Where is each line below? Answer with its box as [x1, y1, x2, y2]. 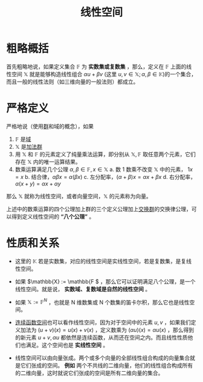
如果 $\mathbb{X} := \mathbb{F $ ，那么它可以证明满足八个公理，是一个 [14, 277, 196, 285]
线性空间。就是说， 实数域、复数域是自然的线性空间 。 [14, 285, 151, 293]
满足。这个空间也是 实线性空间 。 [25, 342, 109, 349]
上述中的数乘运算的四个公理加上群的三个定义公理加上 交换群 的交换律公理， [6, 205, 192, 212]
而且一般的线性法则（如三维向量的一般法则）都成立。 [6, 78, 139, 85]
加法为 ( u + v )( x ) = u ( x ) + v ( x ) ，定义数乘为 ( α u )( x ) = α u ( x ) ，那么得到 [20, 326, 195, 334]
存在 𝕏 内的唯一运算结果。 [14, 158, 81, 165]
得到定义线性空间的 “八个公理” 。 [11, 213, 95, 220]
